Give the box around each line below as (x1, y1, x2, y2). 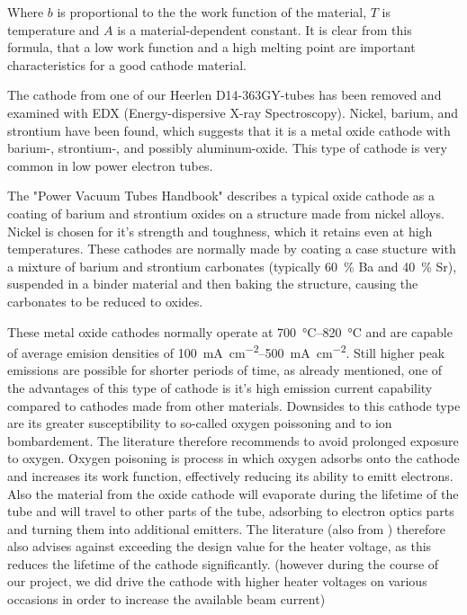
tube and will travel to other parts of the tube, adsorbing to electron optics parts (7, 502, 454, 521)
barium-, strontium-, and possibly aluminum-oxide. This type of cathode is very (7, 138, 447, 157)
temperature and (7, 20, 100, 39)
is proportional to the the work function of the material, (57, 3, 367, 21)
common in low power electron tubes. (7, 156, 213, 174)
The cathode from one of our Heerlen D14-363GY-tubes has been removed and (7, 85, 442, 104)
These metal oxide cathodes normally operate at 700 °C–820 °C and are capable (7, 322, 453, 341)
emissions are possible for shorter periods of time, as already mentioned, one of (7, 361, 443, 379)
